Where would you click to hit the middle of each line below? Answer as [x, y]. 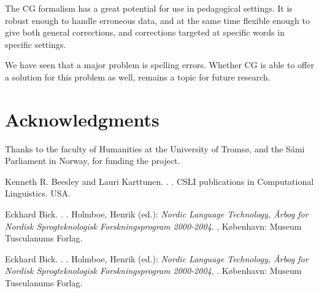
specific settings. [36, 44]
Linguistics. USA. [38, 193]
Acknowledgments [82, 119]
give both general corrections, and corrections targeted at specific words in [145, 32]
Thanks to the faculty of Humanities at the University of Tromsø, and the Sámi [155, 148]
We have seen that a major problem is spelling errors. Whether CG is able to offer [159, 65]
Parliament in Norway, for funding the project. [93, 161]
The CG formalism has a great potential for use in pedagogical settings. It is [149, 8]
